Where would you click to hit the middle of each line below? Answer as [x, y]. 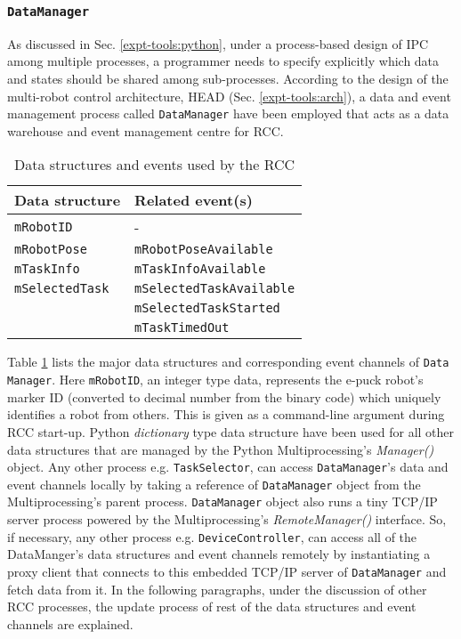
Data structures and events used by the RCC [155, 165]
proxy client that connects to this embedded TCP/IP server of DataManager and [227, 571]
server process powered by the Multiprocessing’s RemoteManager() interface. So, [227, 519]
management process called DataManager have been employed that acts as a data [228, 113]
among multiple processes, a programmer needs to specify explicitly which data [223, 61]
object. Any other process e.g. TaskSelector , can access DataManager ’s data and [228, 467]
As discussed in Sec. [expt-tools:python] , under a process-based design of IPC [218, 43]
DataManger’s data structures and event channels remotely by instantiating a [219, 554]
